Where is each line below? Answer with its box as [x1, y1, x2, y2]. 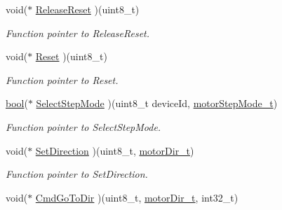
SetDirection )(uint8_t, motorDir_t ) [35, 143, 194, 157]
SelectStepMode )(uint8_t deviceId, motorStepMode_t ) [36, 96, 278, 111]
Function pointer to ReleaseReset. [6, 25, 150, 40]
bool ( [6, 96, 28, 111]
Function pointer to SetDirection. [6, 167, 148, 181]
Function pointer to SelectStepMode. [6, 119, 161, 134]
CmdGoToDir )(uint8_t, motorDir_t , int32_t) [35, 190, 239, 204]
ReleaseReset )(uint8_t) [35, 2, 140, 16]
